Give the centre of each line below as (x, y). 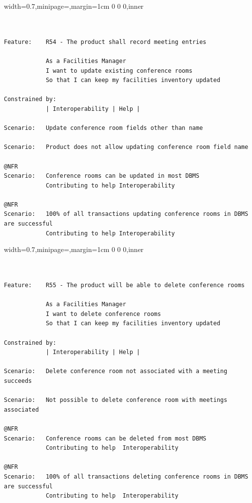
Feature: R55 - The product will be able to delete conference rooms (124, 285)
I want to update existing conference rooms (119, 71)
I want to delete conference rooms (103, 314)
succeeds (18, 381)
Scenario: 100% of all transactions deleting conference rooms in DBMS (126, 476)
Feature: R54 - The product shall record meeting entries (105, 42)
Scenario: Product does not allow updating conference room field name (126, 147)
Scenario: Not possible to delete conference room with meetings (116, 400)
